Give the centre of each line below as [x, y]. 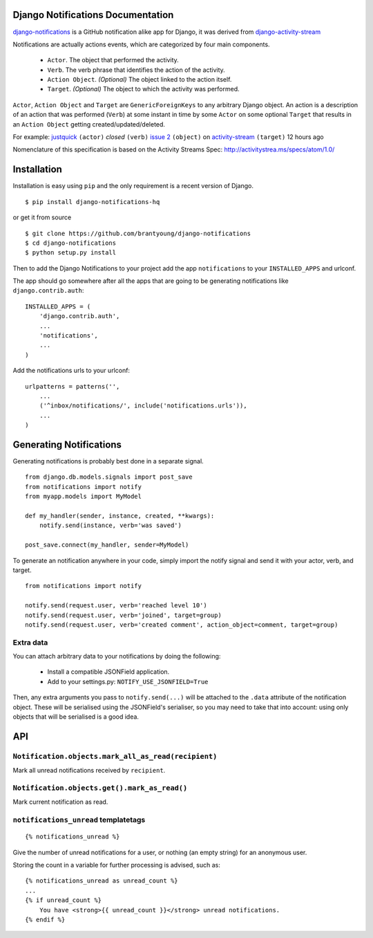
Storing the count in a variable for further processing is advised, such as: [117, 865]
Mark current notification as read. [60, 802]
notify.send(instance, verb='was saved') [111, 525]
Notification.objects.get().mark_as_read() [100, 788]
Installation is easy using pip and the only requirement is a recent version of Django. [133, 186]
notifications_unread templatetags [79, 820]
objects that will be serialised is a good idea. [76, 717]
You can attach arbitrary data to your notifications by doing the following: [117, 656]
